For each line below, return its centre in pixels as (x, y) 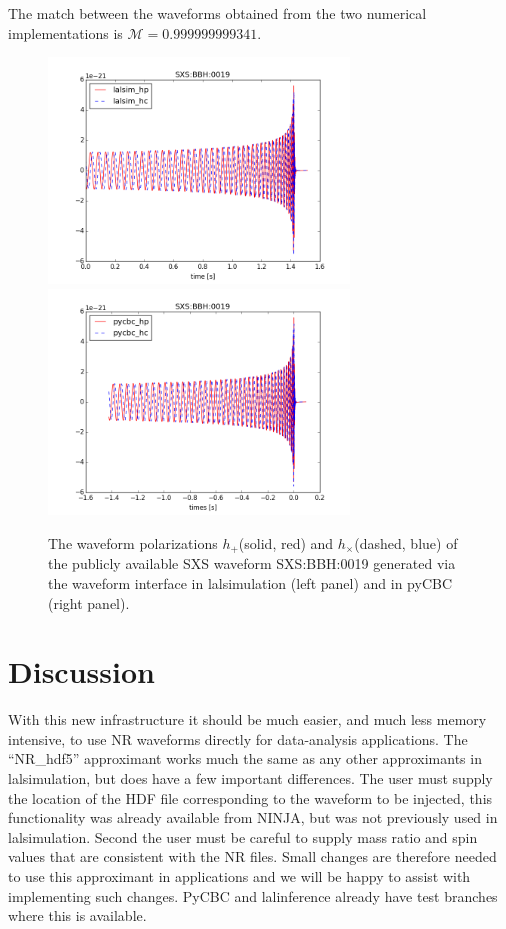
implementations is (65, 32)
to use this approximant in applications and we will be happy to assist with (239, 876)
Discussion (81, 671)
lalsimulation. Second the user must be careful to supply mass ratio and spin (243, 836)
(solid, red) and (286, 542)
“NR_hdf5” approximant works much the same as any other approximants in (245, 758)
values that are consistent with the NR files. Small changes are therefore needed (252, 856)
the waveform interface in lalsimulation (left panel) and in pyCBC (250, 582)
